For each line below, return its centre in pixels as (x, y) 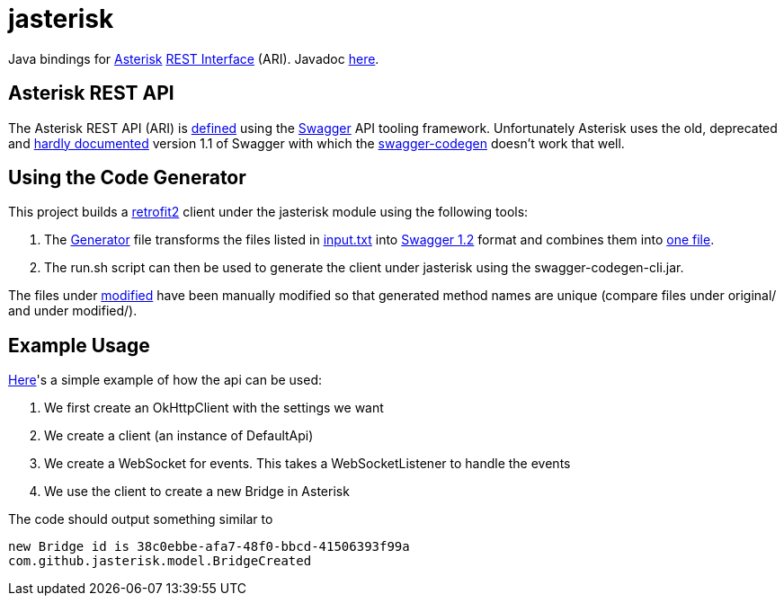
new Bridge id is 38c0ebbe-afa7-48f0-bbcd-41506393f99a (209, 547)
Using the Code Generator (127, 178)
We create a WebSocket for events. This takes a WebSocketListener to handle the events (307, 464)
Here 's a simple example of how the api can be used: (165, 380)
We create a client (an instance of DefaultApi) (179, 436)
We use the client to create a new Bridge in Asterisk (197, 492)
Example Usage (79, 345)
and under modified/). (73, 311)
